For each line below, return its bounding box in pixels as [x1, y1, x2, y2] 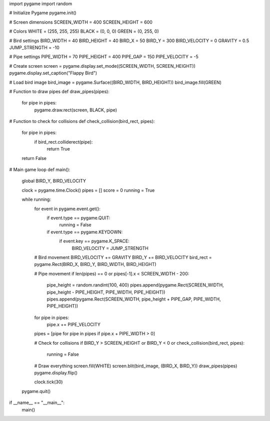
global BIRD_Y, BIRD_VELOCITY [21, 178, 86, 184]
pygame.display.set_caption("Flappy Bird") [9, 70, 97, 76]
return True [46, 146, 70, 152]
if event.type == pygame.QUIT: [46, 215, 110, 221]
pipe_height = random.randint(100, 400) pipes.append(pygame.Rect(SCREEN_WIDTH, [46, 282, 224, 288]
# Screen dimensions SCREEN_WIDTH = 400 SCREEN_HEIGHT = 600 [9, 19, 152, 25]
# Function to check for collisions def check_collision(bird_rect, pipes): [9, 118, 155, 124]
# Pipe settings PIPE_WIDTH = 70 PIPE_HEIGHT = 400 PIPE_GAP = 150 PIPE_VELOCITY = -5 [9, 54, 198, 60]
